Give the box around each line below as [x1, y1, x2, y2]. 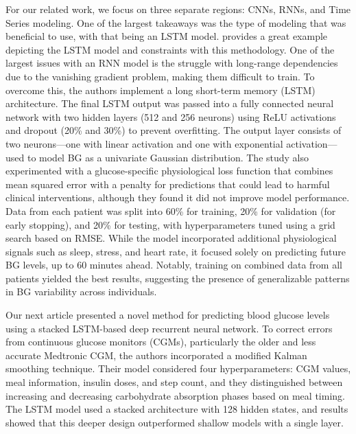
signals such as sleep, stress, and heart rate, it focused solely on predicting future [5, 244, 346, 258]
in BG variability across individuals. [5, 284, 157, 299]
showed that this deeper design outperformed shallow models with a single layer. [5, 415, 344, 429]
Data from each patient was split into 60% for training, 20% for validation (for [5, 203, 336, 218]
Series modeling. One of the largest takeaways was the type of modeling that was [5, 15, 346, 30]
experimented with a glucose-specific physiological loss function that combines [5, 163, 333, 178]
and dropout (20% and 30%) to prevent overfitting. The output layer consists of [5, 123, 342, 137]
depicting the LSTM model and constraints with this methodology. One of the [5, 42, 335, 56]
